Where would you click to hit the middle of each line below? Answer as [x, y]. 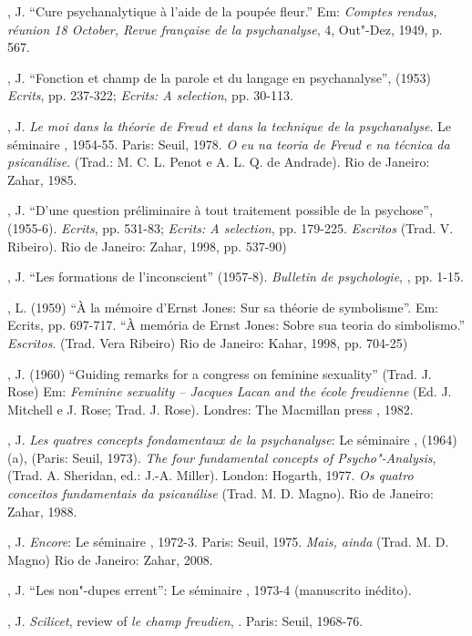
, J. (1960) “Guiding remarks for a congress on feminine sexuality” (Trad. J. [220, 373]
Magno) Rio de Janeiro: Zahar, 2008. [110, 559]
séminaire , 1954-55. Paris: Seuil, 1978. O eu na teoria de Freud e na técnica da [229, 144]
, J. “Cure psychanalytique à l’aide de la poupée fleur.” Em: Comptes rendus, [222, 11]
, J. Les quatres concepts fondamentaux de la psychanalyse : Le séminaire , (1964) [232, 440]
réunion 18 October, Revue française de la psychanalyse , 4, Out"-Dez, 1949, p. [225, 29]
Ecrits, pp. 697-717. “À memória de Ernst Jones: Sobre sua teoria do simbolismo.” [236, 325]
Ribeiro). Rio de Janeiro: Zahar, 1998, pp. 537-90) [147, 246]
